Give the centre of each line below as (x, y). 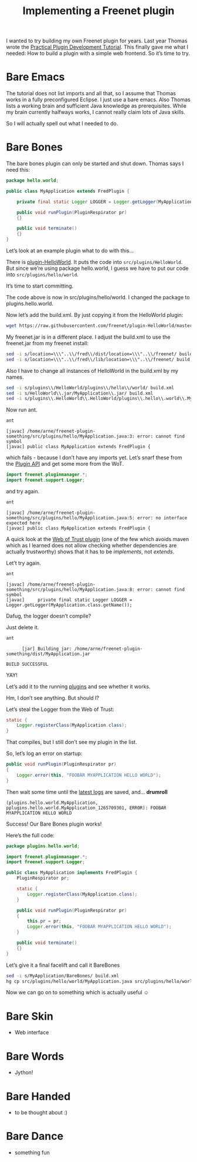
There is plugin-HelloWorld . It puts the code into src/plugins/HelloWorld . (94, 262)
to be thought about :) (41, 1113)
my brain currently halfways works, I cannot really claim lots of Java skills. (96, 112)
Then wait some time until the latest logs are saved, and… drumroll (87, 792)
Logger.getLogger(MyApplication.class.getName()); (69, 605)
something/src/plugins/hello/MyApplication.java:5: (70, 518)
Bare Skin (30, 1016)
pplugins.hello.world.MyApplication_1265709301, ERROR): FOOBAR (86, 808)
